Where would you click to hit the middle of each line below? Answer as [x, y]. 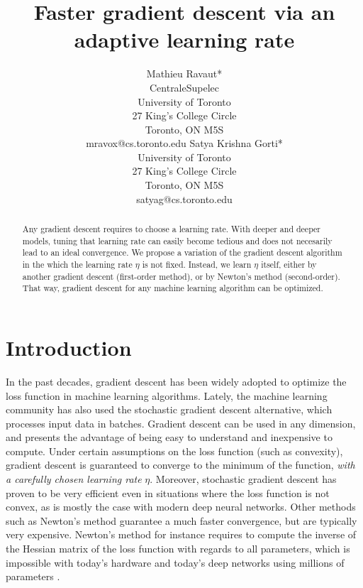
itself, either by [289, 265]
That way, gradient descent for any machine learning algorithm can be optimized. [173, 288]
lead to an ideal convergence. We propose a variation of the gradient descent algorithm [182, 252]
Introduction [69, 347]
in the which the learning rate [77, 265]
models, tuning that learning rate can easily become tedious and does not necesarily [177, 240]
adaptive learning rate [184, 39]
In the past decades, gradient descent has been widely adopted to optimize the [176, 381]
